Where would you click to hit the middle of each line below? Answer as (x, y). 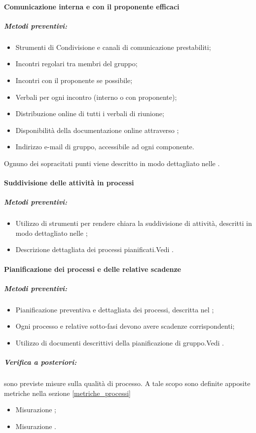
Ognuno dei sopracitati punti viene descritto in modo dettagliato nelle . (112, 163)
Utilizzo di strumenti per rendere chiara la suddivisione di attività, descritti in (134, 223)
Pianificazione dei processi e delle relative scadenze (92, 269)
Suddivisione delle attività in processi (69, 183)
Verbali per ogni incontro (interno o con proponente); (96, 97)
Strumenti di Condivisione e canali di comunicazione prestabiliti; (113, 47)
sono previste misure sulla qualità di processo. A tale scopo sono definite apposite (127, 383)
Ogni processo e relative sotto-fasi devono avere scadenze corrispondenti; (125, 326)
